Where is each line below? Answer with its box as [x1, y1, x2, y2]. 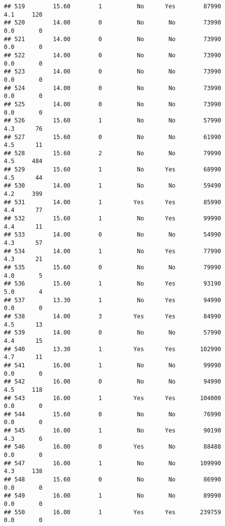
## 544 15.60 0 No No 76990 [4, 410, 221, 418]
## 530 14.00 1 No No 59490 [4, 182, 221, 190]
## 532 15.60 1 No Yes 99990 [4, 215, 221, 222]
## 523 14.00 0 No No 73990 [4, 68, 221, 75]
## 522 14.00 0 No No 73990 [4, 51, 221, 59]
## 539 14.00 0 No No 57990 [4, 329, 221, 336]
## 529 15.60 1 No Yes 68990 [4, 166, 221, 173]
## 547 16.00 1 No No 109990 [4, 459, 221, 467]
